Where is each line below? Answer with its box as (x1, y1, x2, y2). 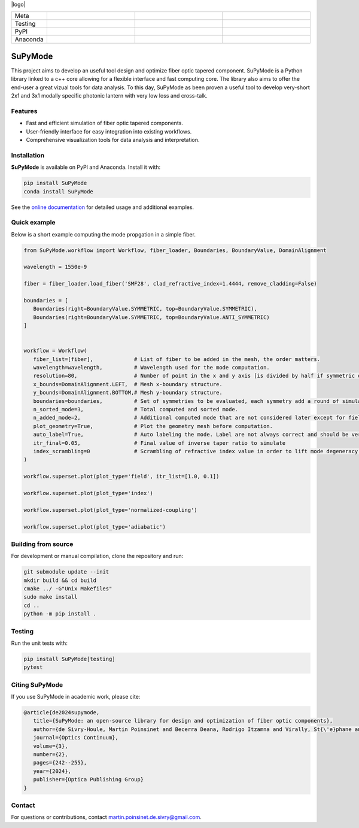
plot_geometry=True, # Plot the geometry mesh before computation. (33, 423, 273, 429)
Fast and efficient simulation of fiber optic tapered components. (26, 120, 184, 127)
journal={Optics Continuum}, (33, 734, 119, 741)
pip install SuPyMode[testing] (23, 656, 116, 662)
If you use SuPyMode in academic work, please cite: (11, 693, 141, 700)
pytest (23, 664, 43, 671)
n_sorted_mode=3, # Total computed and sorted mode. (33, 406, 239, 413)
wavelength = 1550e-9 (23, 263, 87, 271)
